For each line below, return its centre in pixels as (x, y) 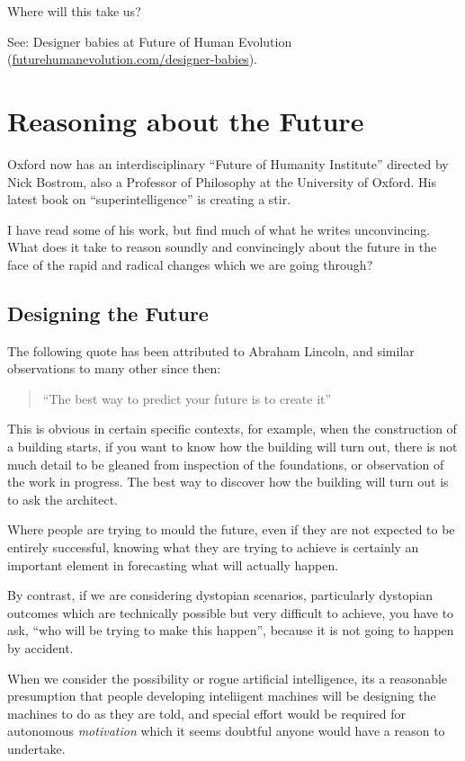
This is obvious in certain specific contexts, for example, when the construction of (232, 429)
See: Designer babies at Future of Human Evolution (150, 41)
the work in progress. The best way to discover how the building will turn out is (228, 482)
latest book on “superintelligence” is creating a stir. (149, 199)
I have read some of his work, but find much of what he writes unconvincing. (219, 229)
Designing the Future (108, 313)
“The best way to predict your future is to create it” (187, 398)
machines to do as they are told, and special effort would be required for (206, 713)
